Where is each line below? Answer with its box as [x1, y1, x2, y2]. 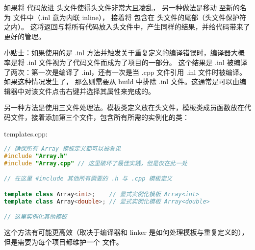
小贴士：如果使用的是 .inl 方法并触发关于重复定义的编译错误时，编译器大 [4, 47, 238, 58]
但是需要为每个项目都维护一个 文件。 [4, 236, 123, 247]
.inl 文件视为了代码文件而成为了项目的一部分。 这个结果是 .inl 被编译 [26, 57, 248, 67]
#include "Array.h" [4, 153, 67, 159]
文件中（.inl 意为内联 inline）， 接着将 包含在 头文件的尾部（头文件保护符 [13, 12, 246, 22]
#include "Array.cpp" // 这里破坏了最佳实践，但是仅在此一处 [4, 159, 187, 167]
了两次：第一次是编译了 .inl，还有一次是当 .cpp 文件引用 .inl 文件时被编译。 [4, 67, 246, 77]
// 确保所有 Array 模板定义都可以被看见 [4, 145, 121, 153]
